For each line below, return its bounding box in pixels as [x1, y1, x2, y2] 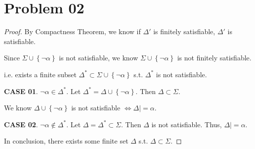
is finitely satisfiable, [153, 26, 215, 37]
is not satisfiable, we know [59, 52, 138, 63]
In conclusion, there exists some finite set [4, 136, 128, 146]
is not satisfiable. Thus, [151, 119, 222, 129]
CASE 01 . [4, 86, 38, 96]
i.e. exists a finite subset [4, 69, 77, 79]
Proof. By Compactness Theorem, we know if [4, 26, 141, 37]
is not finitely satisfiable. [177, 52, 252, 63]
